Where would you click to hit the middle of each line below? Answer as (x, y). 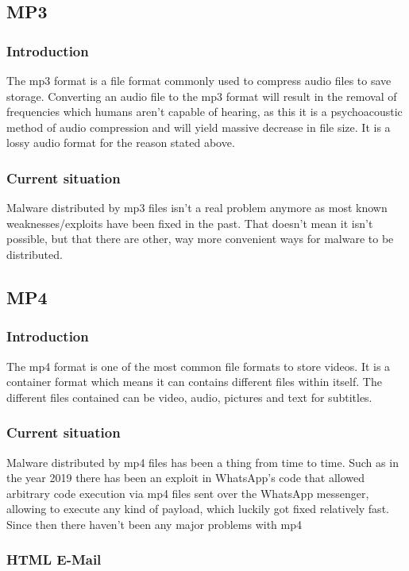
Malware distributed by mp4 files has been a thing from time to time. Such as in (203, 462)
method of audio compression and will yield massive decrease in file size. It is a (199, 127)
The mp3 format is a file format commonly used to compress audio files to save (199, 80)
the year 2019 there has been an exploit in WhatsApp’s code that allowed (186, 478)
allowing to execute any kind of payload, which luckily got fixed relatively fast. (198, 509)
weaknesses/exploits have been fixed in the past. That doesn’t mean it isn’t (190, 223)
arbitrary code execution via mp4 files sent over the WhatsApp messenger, (188, 493)
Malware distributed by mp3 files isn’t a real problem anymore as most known (197, 208)
